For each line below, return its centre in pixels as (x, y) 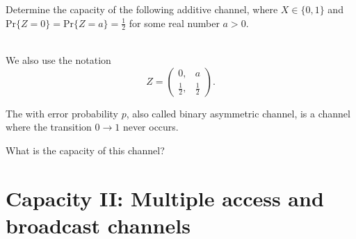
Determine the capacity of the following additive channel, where (142, 9)
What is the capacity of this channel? (85, 150)
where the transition (49, 127)
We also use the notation (58, 60)
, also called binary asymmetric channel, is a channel (238, 113)
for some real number (174, 23)
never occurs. (151, 127)
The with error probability (62, 113)
